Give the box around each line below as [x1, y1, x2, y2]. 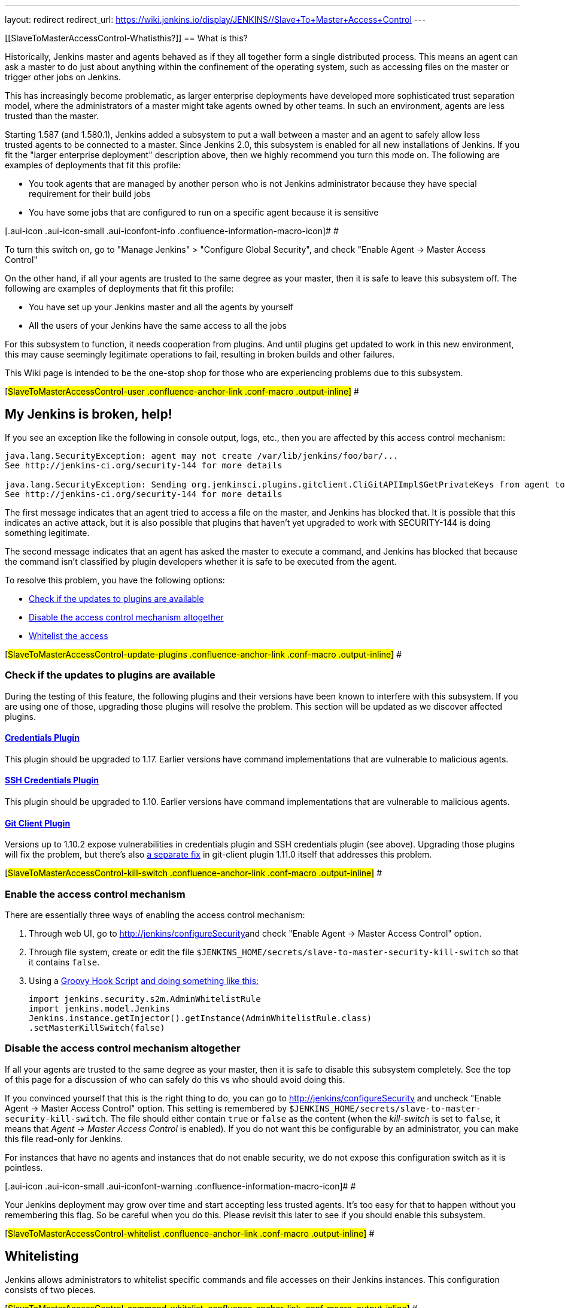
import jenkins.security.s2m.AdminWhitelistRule [29, 994, 261, 1004]
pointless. [5, 1162, 43, 1173]
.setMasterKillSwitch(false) [29, 1023, 165, 1033]
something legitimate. [5, 527, 90, 538]
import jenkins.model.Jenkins [29, 1004, 171, 1013]
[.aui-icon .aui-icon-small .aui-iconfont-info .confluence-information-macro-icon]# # [5, 226, 339, 236]
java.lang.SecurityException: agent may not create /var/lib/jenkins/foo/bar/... [5, 450, 399, 461]
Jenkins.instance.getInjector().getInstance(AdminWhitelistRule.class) [29, 1013, 372, 1023]
